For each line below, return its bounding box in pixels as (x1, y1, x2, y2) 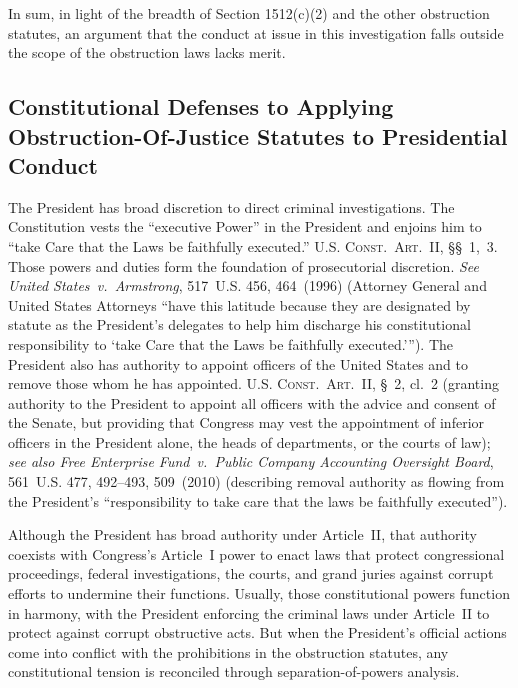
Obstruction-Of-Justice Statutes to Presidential (8, 120, 508, 151)
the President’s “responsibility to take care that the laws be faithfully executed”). (8, 490, 508, 511)
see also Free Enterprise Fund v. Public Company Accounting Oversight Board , (8, 451, 494, 472)
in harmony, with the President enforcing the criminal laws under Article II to (8, 602, 490, 623)
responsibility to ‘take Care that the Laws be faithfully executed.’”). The (8, 333, 454, 354)
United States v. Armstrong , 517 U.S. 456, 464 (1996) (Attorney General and (8, 275, 487, 296)
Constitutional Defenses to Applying (8, 91, 394, 122)
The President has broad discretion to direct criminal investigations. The (8, 196, 455, 217)
